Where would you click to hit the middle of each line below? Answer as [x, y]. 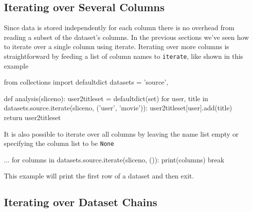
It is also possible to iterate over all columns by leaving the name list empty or [121, 133]
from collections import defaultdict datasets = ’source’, [86, 82]
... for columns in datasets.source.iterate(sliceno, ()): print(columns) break [114, 159]
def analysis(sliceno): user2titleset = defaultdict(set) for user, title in [106, 98]
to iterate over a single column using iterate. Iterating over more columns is [117, 46]
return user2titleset [32, 117]
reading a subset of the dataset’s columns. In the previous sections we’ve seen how [126, 37]
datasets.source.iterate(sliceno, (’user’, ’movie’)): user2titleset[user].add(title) [118, 108]
